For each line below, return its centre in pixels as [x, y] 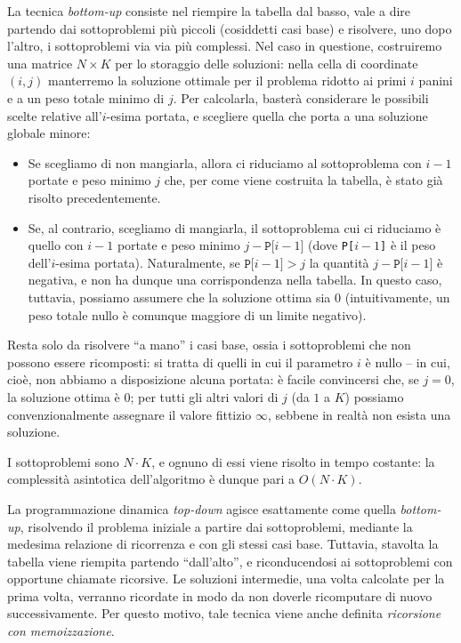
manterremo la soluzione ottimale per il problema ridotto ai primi [227, 80]
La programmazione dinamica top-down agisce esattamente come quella [202, 508]
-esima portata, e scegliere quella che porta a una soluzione [267, 115]
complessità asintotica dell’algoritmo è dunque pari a [151, 479]
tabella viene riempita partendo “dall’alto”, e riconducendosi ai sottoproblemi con [230, 561]
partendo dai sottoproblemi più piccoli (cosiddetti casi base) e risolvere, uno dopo [230, 28]
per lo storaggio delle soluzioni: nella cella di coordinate [267, 63]
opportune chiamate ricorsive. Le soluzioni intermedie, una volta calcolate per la [226, 579]
